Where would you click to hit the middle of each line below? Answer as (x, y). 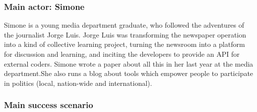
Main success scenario (49, 105)
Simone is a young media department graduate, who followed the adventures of (124, 25)
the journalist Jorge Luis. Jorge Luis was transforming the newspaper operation (125, 34)
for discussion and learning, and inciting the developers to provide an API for (122, 54)
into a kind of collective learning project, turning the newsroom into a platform (125, 44)
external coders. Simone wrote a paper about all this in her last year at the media (129, 63)
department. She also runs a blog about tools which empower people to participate (129, 73)
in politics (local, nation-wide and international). (78, 83)
